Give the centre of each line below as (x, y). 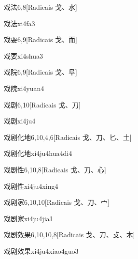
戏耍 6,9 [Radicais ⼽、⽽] (41, 39)
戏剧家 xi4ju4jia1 (28, 218)
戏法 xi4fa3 (20, 23)
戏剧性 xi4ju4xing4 (31, 186)
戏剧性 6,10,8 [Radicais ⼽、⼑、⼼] (55, 169)
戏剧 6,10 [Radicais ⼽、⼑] (42, 104)
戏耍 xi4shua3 (23, 55)
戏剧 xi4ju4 (20, 121)
